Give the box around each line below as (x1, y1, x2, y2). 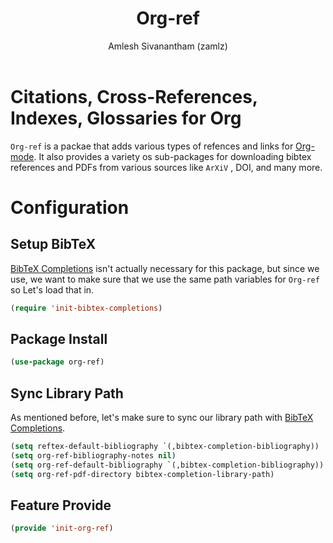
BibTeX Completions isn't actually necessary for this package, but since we (10, 262, 320, 274)
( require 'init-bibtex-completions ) (10, 303, 163, 313)
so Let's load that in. (10, 283, 95, 296)
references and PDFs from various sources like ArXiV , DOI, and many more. (10, 161, 323, 173)
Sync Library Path (10, 385, 124, 402)
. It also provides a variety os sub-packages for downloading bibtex (33, 150, 312, 162)
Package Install (10, 330, 108, 347)
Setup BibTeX (10, 236, 97, 253)
